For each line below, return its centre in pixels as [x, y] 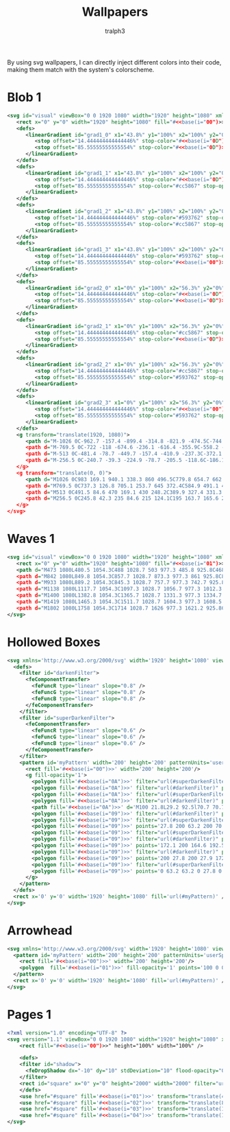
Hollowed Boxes [54, 642]
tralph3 [115, 31]
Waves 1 [31, 539]
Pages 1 [29, 1015]
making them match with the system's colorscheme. [81, 69]
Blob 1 [24, 97]
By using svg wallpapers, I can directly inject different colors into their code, [114, 62]
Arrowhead [40, 930]
